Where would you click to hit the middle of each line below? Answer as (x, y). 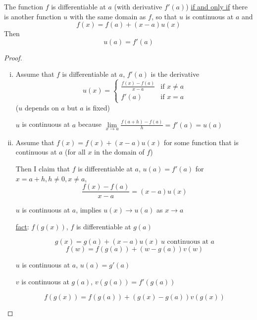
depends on (42, 107)
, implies (89, 210)
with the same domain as (108, 16)
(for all (75, 152)
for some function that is (201, 142)
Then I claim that (43, 168)
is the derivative (175, 74)
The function (24, 6)
